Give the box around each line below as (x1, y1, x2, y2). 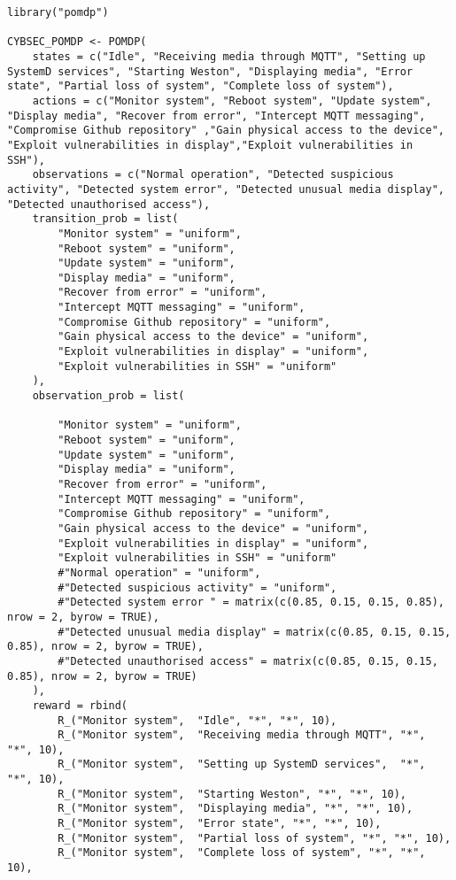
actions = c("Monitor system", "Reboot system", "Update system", (32, 94, 432, 107)
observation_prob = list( (32, 390, 185, 403)
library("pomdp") (7, 6, 109, 19)
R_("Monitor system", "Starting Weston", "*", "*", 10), (58, 787, 407, 800)
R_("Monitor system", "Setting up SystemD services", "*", (58, 758, 426, 771)
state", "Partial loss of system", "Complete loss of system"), (7, 80, 394, 93)
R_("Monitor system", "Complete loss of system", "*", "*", (58, 846, 426, 860)
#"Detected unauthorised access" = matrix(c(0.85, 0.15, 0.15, (58, 654, 438, 668)
